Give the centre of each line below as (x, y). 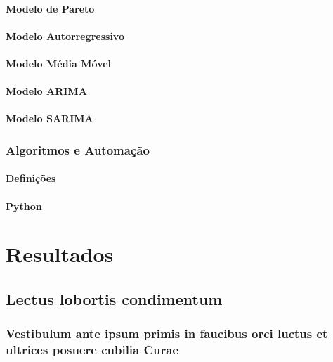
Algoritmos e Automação (78, 149)
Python (24, 206)
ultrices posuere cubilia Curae (92, 350)
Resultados (60, 254)
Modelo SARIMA (50, 118)
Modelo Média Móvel (59, 63)
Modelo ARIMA (46, 91)
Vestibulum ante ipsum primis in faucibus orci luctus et (167, 334)
